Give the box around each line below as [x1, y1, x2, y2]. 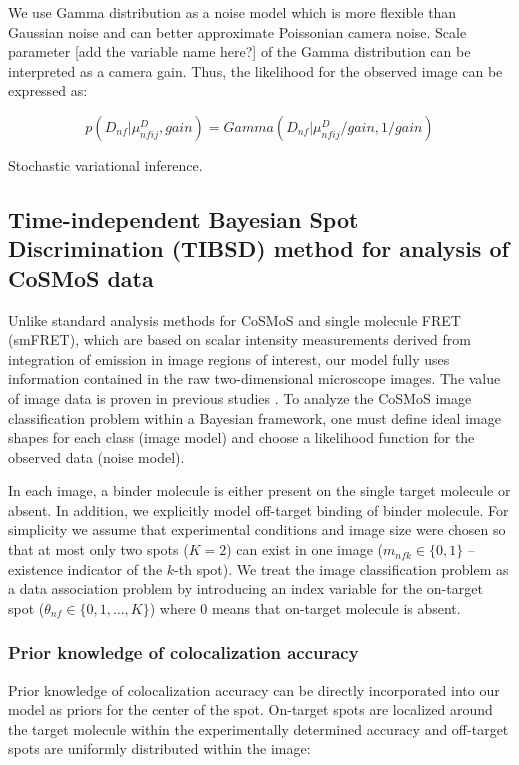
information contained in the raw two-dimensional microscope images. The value [8, 368, 501, 389]
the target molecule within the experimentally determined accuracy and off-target [8, 718, 509, 739]
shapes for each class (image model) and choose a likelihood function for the [8, 427, 475, 448]
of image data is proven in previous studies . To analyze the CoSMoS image [8, 387, 472, 408]
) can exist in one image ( [226, 539, 383, 560]
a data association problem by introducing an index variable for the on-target [8, 578, 483, 599]
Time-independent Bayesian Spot [8, 203, 359, 234]
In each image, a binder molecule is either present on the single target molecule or [8, 480, 511, 501]
